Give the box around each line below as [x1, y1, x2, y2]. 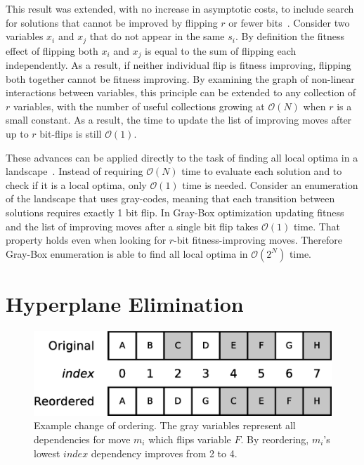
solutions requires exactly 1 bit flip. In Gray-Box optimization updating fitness [6, 205, 344, 220]
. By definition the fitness [235, 29, 345, 44]
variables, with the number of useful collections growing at [13, 98, 265, 113]
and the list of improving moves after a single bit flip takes [6, 218, 259, 233]
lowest [34, 445, 60, 460]
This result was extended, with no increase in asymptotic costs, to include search [6, 1, 354, 15]
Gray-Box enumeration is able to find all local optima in [6, 246, 248, 261]
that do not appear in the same [89, 29, 225, 44]
